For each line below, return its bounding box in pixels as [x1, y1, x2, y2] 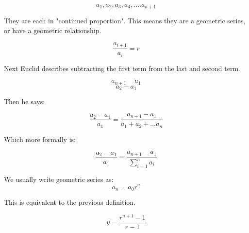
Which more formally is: [4, 134, 76, 144]
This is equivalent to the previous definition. [4, 197, 135, 207]
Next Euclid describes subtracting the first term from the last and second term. [4, 63, 240, 73]
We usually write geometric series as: [4, 174, 114, 184]
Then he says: [4, 96, 45, 107]
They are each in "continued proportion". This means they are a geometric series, [4, 16, 246, 26]
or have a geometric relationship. [4, 25, 101, 36]
